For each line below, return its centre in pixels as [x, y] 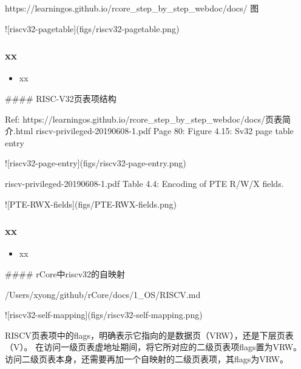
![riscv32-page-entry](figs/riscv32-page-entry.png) [96, 163]
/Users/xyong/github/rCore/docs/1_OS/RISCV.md [103, 294]
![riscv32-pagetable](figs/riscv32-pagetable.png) [92, 28]
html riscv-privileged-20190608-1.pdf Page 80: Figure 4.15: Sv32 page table [154, 131]
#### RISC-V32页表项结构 [61, 98]
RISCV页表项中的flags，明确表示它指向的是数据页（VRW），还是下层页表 [149, 335]
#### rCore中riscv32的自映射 [65, 273]
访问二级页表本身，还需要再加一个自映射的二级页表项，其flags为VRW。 [147, 358]
